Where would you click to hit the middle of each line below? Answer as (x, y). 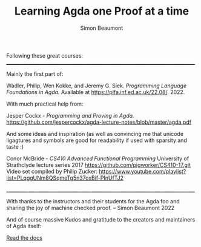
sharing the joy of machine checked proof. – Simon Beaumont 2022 (90, 208)
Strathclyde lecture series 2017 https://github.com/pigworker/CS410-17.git (98, 164)
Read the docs (24, 237)
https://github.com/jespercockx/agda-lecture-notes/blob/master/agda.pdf (99, 122)
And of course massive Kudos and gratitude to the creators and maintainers (101, 219)
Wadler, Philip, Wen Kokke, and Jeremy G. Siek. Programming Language (96, 86)
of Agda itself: (24, 226)
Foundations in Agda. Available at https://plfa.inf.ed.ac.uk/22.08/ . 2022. (96, 92)
